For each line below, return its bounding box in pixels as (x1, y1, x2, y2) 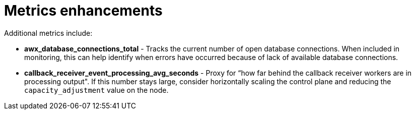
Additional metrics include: (4, 28, 93, 37)
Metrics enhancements (4, 2, 163, 19)
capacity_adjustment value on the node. (24, 85, 169, 94)
